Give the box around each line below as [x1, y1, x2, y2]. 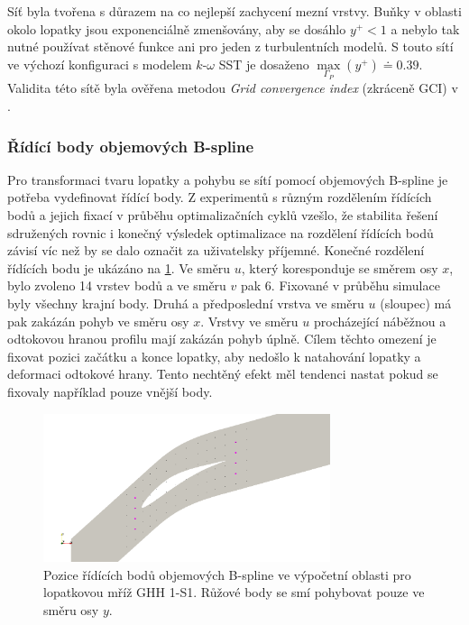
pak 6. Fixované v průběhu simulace [241, 276, 440, 295]
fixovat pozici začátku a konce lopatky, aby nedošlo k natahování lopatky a [7, 346, 421, 365]
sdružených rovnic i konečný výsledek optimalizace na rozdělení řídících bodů [7, 223, 434, 242]
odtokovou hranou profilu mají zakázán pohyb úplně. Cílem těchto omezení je [7, 329, 437, 348]
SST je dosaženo [218, 54, 309, 73]
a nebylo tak [391, 19, 460, 38]
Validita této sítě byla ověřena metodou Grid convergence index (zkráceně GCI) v [7, 78, 458, 97]
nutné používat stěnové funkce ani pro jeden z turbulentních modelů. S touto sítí [7, 37, 454, 56]
